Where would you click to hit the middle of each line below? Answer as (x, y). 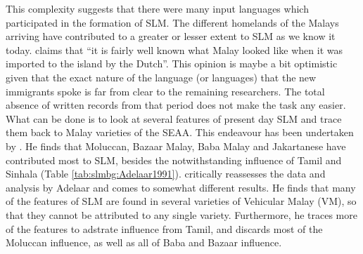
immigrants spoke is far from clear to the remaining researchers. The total (165, 91)
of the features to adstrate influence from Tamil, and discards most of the (164, 228)
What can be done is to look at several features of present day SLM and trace (174, 118)
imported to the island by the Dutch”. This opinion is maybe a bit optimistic (172, 63)
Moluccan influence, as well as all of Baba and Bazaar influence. (144, 242)
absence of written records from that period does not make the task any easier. (176, 105)
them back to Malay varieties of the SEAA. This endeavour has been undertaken (180, 132)
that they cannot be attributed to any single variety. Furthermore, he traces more (181, 214)
